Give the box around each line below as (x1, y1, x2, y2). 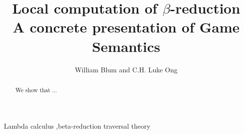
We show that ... (15, 85, 57, 94)
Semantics (92, 36, 161, 56)
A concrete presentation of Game (13, 17, 240, 37)
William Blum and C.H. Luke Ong (75, 64, 178, 74)
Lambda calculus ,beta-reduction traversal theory (4, 120, 150, 131)
